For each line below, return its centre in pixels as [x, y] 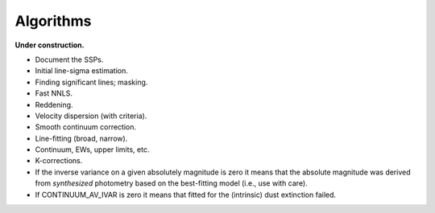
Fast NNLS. [54, 93]
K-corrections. [59, 161]
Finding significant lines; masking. [91, 82]
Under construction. [50, 45]
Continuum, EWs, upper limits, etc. [92, 150]
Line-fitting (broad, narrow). [81, 138]
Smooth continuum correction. [86, 127]
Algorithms [53, 21]
